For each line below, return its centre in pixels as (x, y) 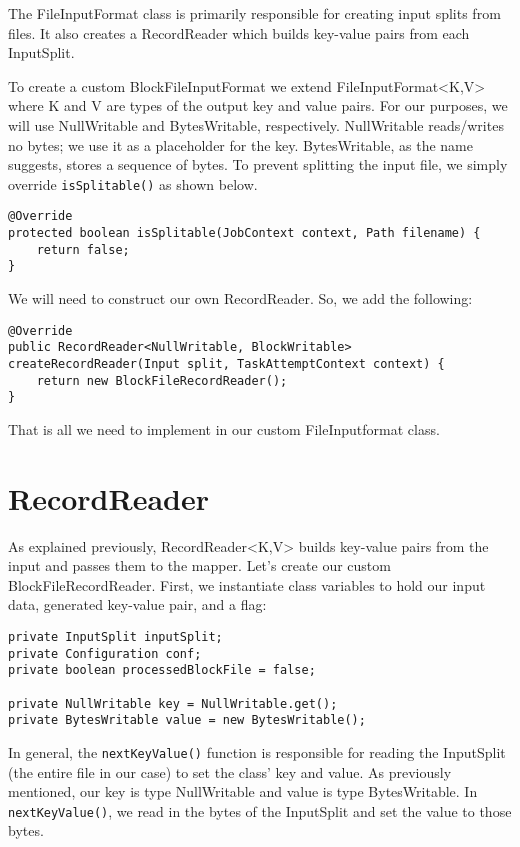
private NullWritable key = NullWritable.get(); (173, 703)
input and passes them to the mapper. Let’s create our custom (199, 565)
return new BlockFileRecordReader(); (162, 380)
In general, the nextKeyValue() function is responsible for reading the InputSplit (257, 751)
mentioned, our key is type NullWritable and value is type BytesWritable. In (243, 791)
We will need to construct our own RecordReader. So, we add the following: (240, 298)
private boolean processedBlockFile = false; (162, 670)
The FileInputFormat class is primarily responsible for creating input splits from (254, 13)
